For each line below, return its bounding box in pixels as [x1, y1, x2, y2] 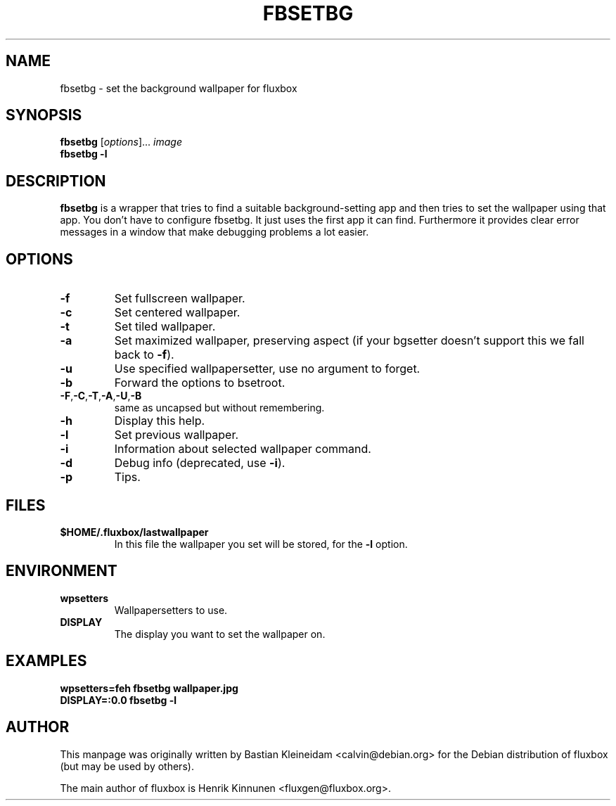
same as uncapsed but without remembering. [114, 402, 325, 414]
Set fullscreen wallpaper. [114, 291, 245, 306]
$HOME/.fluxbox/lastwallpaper [60, 525, 209, 538]
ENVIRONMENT [6, 562, 117, 580]
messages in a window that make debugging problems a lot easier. [60, 226, 369, 238]
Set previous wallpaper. [114, 428, 239, 442]
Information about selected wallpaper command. [114, 442, 371, 456]
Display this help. [114, 414, 205, 428]
